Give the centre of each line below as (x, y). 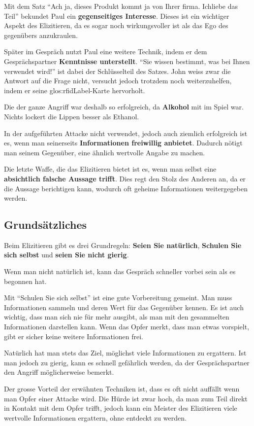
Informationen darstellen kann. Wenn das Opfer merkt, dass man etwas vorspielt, (127, 327)
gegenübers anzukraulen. (41, 35)
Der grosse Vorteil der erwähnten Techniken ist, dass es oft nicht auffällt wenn (122, 389)
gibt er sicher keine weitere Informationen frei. (74, 336)
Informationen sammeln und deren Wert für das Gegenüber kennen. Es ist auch (124, 307)
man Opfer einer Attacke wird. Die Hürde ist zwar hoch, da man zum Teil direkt (126, 398)
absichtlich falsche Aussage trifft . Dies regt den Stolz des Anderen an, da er (125, 178)
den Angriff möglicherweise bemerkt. (59, 372)
